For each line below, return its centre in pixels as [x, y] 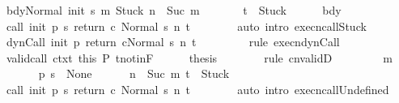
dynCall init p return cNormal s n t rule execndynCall [173, 42]
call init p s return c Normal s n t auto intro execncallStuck [186, 26]
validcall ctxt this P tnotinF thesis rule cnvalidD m [199, 57]
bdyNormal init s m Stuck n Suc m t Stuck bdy [174, 10]
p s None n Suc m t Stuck [134, 73]
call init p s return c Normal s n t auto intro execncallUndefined [197, 89]
